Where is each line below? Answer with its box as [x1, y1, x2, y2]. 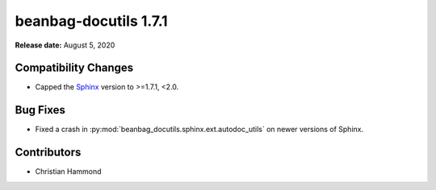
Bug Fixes [15, 103, 66, 117]
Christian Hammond [35, 167, 102, 176]
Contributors [15, 146, 82, 159]
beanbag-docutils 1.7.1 [15, 12, 169, 30]
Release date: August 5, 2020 [15, 40, 115, 50]
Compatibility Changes [15, 61, 134, 75]
